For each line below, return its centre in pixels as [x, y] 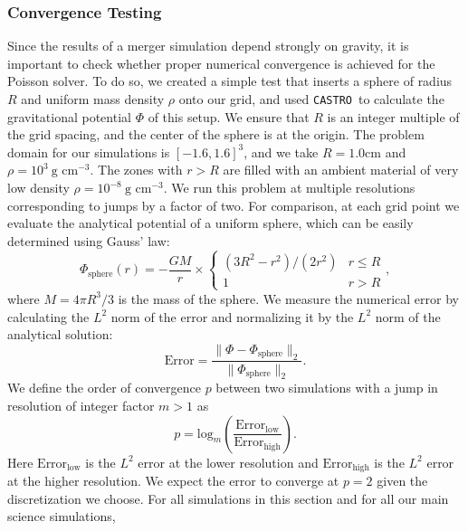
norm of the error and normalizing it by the [232, 316]
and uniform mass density [93, 99]
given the [402, 481]
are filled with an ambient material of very [341, 170]
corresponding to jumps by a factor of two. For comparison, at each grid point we [234, 205]
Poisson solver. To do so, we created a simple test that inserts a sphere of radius [230, 81]
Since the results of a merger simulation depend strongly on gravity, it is [208, 46]
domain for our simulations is [89, 152]
